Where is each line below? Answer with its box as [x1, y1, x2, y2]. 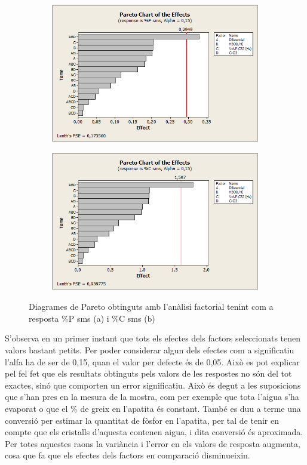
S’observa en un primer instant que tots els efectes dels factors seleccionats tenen [5, 332, 301, 344]
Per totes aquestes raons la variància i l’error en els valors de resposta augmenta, [5, 437, 300, 449]
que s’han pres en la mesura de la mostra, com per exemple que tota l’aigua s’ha [5, 390, 299, 403]
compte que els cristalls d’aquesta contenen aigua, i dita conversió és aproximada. [5, 426, 303, 438]
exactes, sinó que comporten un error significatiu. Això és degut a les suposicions [5, 378, 301, 391]
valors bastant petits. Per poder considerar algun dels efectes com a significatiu [5, 344, 294, 356]
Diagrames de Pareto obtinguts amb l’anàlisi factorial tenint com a [29, 300, 274, 313]
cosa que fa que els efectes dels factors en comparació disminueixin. [5, 449, 250, 461]
